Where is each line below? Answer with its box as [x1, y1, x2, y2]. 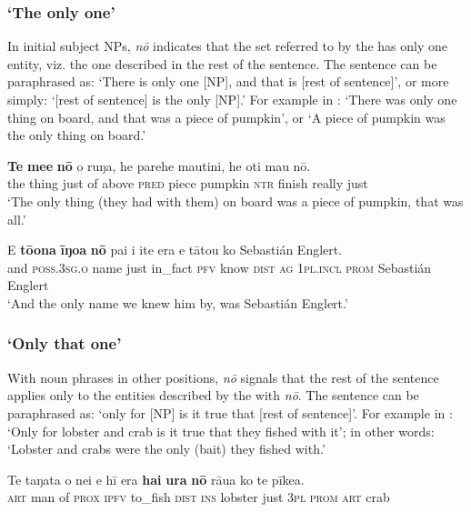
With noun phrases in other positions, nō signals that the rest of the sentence [7, 367, 439, 387]
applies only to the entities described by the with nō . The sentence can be [7, 386, 419, 405]
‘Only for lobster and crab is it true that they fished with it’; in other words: [7, 421, 435, 440]
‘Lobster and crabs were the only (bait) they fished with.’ [7, 439, 326, 458]
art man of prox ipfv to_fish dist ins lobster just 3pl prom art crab [7, 487, 390, 507]
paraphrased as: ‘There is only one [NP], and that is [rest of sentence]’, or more [7, 72, 449, 91]
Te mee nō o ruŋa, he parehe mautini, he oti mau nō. [7, 156, 311, 175]
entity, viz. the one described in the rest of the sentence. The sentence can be [7, 54, 437, 73]
